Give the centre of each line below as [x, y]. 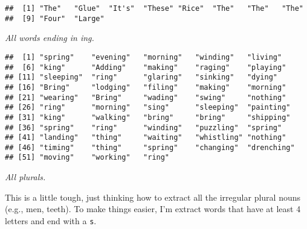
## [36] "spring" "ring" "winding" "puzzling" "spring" [144, 127]
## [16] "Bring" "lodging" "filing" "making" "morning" [146, 87]
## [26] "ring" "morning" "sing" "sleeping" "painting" [148, 108]
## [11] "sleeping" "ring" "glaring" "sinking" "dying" [141, 77]
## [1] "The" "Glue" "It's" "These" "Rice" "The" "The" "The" [154, 8]
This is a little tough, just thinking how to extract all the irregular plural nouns [153, 197]
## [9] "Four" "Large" [55, 18]
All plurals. [25, 177]
